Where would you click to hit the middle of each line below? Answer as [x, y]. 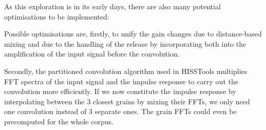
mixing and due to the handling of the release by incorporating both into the [125, 43]
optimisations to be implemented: [57, 16]
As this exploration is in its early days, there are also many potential [112, 6]
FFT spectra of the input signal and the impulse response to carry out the [121, 81]
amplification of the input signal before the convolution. [92, 54]
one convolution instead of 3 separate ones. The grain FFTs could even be [120, 111]
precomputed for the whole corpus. [59, 121]
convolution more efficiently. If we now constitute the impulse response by [120, 91]
